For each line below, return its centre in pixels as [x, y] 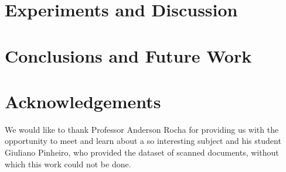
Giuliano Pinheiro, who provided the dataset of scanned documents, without [142, 152]
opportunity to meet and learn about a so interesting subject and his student [143, 141]
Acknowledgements [83, 101]
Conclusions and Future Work [128, 55]
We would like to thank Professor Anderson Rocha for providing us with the [142, 129]
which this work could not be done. [68, 164]
